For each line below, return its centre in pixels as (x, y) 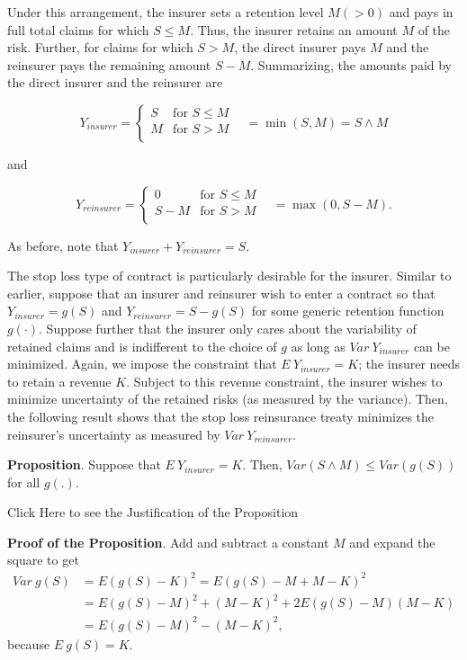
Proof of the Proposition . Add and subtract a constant (168, 542)
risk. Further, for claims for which (100, 47)
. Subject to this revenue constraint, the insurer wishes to (284, 381)
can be (431, 346)
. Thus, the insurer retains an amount (294, 29)
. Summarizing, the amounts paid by (351, 64)
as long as (318, 346)
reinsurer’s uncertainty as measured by (114, 434)
